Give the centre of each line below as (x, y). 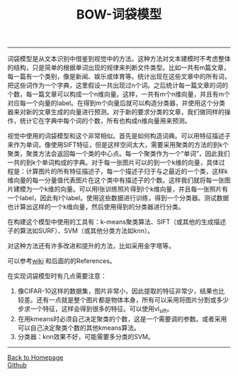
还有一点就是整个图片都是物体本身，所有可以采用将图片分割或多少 (132, 300)
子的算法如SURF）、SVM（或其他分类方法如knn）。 (81, 231)
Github (17, 365)
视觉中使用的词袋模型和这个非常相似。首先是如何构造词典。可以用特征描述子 (119, 136)
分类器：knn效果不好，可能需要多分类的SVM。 (86, 336)
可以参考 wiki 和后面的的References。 (62, 261)
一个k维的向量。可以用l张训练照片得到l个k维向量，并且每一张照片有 (130, 189)
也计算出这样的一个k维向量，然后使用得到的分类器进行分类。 (96, 207)
